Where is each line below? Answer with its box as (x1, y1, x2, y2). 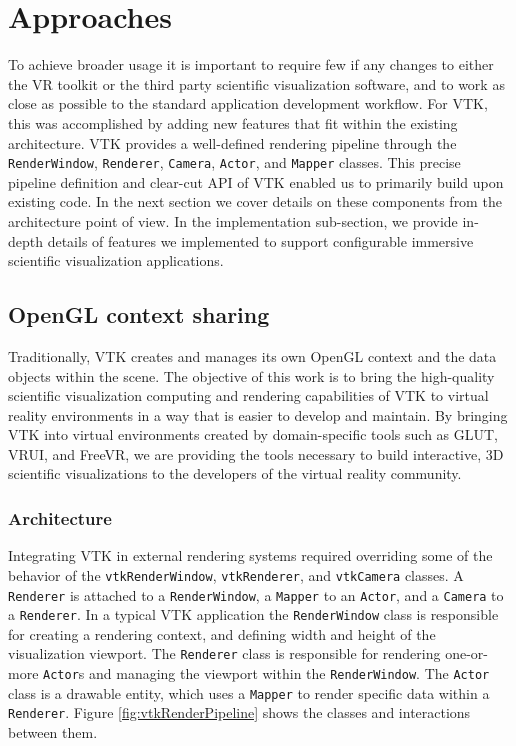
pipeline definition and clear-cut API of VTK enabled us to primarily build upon (8, 171, 504, 192)
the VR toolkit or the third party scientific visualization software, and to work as (8, 73, 505, 94)
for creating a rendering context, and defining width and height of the (8, 623, 436, 644)
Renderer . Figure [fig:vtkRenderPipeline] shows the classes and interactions (8, 702, 471, 723)
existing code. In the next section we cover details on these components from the (8, 191, 502, 212)
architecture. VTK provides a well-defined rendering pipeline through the (8, 132, 457, 153)
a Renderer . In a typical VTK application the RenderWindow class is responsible (8, 604, 499, 625)
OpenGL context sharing (8, 299, 270, 330)
